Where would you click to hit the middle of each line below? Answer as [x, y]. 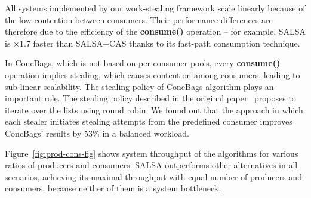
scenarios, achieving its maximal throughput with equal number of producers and [153, 176]
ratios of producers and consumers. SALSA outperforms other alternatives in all [151, 165]
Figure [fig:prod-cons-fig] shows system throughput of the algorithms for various [152, 153]
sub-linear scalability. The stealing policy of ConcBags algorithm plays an [139, 86]
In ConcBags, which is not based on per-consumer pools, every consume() [143, 63]
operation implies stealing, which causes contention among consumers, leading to [153, 74]
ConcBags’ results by [43, 133]
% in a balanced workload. [141, 133]
